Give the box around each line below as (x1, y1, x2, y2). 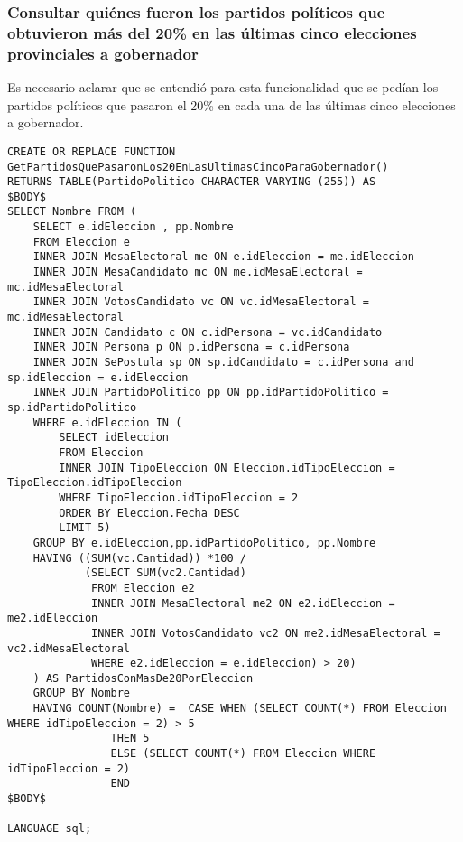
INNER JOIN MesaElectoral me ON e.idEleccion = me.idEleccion (32, 250, 415, 264)
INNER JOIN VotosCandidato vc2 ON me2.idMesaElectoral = (91, 626, 440, 640)
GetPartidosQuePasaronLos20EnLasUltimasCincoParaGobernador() (7, 160, 389, 173)
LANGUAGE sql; (7, 822, 92, 836)
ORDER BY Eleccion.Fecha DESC (59, 506, 240, 519)
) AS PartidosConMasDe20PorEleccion (32, 671, 254, 685)
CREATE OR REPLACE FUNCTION (7, 145, 176, 158)
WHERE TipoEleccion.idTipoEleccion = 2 (59, 491, 299, 504)
